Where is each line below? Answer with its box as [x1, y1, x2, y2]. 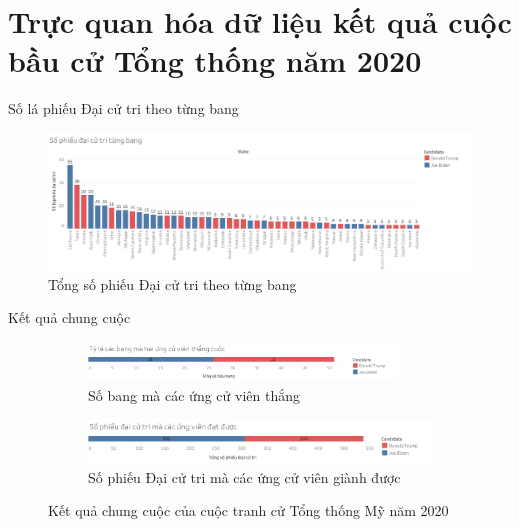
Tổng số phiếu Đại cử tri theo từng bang [48, 273, 297, 294]
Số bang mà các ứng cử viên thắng [88, 384, 300, 405]
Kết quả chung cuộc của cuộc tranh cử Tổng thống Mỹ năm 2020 [48, 500, 449, 521]
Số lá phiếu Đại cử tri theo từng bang [8, 98, 239, 119]
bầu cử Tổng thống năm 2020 [8, 40, 422, 81]
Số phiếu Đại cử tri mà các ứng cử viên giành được [88, 466, 401, 487]
